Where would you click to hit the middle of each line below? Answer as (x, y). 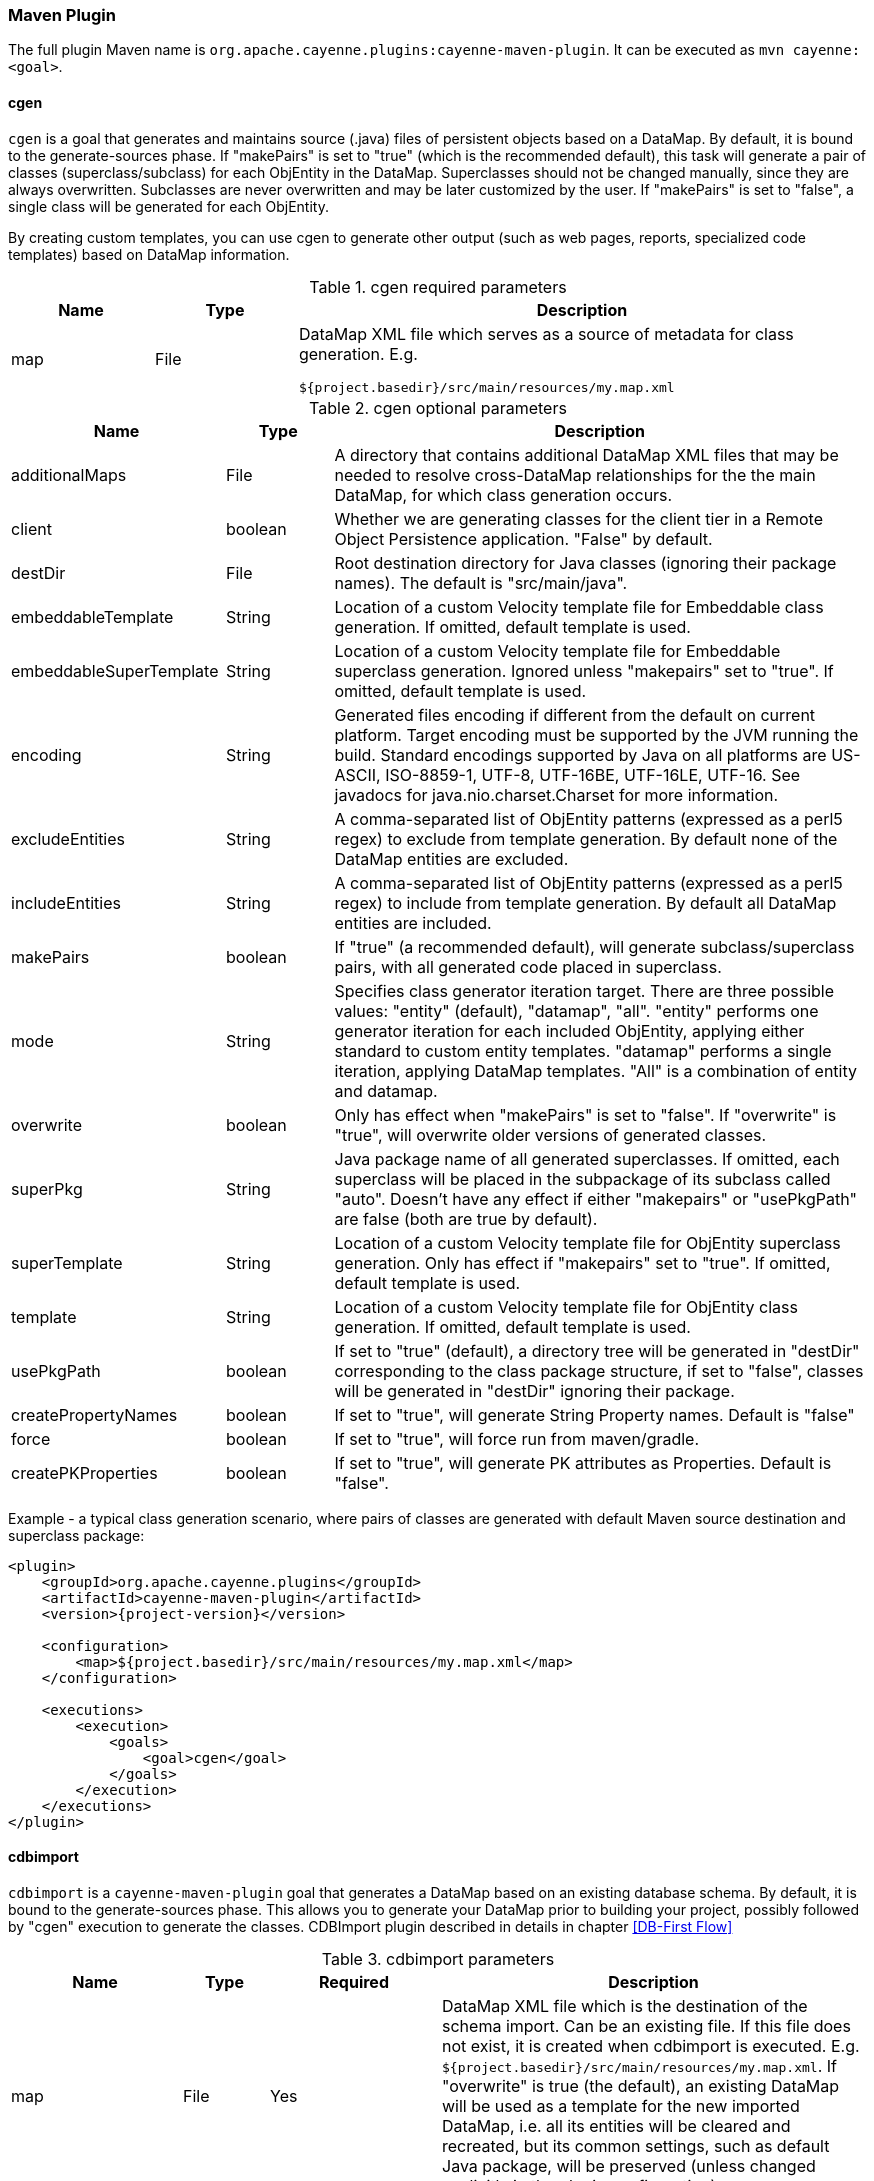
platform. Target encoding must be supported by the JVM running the (596, 734)
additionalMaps (69, 474)
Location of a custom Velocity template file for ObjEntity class (566, 1306)
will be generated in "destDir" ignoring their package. (534, 1390)
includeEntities (66, 902)
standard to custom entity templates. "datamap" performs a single (583, 1050)
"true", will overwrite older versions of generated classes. (550, 1134)
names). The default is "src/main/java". (481, 582)
